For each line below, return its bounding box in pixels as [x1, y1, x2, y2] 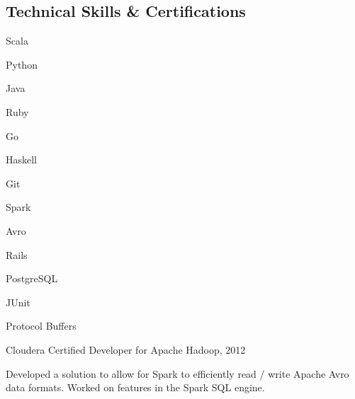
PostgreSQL [6, 271, 58, 286]
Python [6, 57, 38, 71]
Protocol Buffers [6, 318, 77, 333]
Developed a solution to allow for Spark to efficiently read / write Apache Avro [6, 366, 349, 381]
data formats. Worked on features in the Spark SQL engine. [6, 380, 265, 395]
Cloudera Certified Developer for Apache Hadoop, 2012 [6, 342, 246, 357]
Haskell [6, 152, 38, 167]
